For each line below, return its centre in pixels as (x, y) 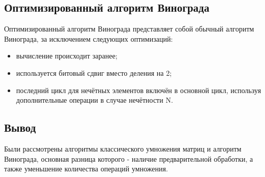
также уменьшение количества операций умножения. (86, 169)
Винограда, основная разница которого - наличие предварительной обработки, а (129, 158)
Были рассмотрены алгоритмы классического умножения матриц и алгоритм (123, 148)
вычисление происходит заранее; (67, 56)
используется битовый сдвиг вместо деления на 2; (94, 72)
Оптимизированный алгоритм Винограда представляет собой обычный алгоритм (129, 29)
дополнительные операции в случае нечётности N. (94, 100)
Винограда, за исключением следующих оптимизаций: (89, 38)
